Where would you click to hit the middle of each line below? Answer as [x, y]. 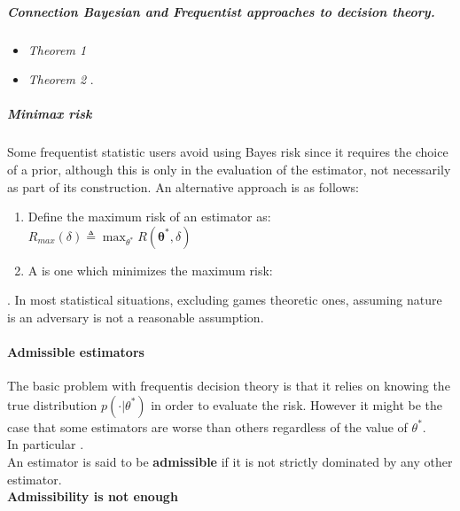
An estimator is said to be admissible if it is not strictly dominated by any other [230, 462]
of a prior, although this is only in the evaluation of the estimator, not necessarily [229, 169]
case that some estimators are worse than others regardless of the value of [207, 426]
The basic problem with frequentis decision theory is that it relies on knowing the [229, 386]
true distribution [52, 404]
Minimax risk [50, 114]
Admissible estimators [76, 352]
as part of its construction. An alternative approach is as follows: [183, 186]
